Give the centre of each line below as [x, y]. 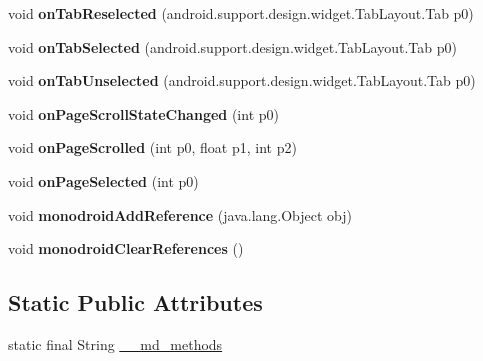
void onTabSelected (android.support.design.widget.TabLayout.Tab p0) [232, 46]
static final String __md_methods [115, 343]
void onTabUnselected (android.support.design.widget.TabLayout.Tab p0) [242, 80]
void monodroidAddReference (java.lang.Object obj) [180, 214]
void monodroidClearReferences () [126, 248]
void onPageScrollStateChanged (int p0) [143, 113]
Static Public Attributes [135, 302]
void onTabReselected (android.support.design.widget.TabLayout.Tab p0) [241, 13]
